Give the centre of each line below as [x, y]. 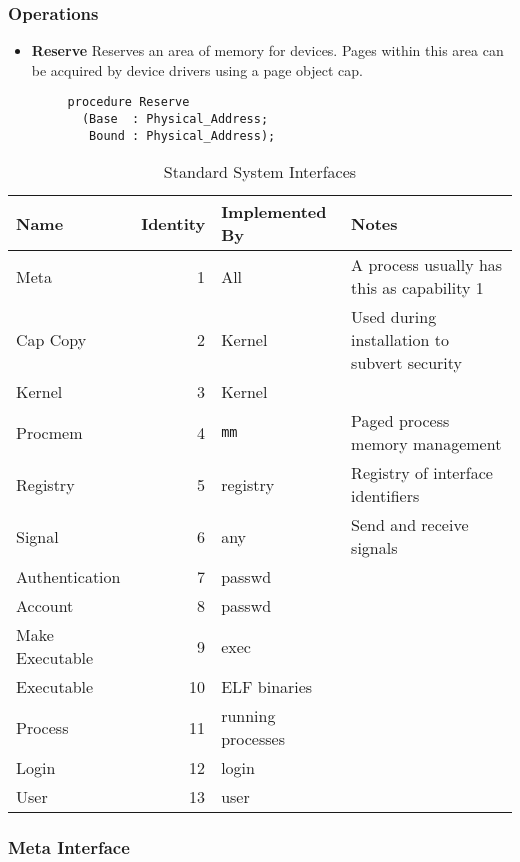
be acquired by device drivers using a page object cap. [197, 69]
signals [374, 548]
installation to [400, 340]
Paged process [400, 421]
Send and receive [410, 525]
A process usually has [427, 265]
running [248, 716]
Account [45, 606]
